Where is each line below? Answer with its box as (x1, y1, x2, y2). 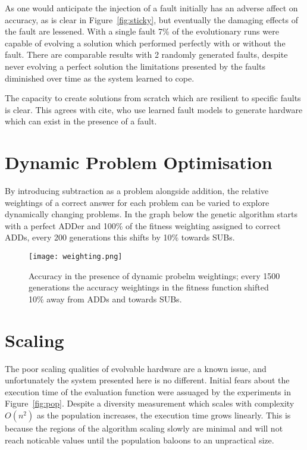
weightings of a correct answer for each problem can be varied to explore (5, 196, 270, 208)
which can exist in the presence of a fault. (5, 115, 157, 127)
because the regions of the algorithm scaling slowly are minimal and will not (5, 421, 283, 434)
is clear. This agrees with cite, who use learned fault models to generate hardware (5, 103, 303, 115)
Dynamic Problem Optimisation (5, 150, 272, 174)
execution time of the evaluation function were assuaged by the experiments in (5, 385, 291, 398)
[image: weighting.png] (29, 252, 123, 261)
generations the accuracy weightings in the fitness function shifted (29, 281, 269, 293)
